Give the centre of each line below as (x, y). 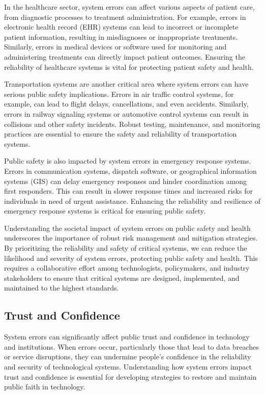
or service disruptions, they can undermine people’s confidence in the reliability (128, 357)
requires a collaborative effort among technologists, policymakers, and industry (127, 268)
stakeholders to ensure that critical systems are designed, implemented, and (122, 278)
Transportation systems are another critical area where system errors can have (126, 84)
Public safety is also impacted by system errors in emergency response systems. (128, 161)
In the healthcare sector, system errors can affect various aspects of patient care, (129, 7)
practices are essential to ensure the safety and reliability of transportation (121, 134)
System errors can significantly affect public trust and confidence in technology (127, 337)
